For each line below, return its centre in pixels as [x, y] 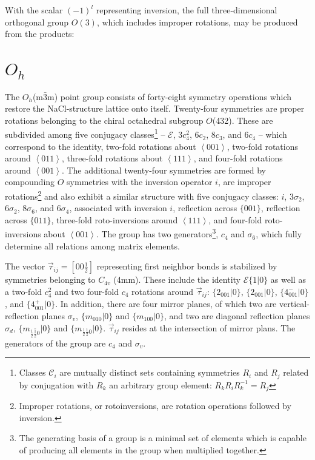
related [296, 372]
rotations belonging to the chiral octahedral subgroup [104, 120]
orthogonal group [37, 22]
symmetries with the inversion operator [140, 182]
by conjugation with [56, 384]
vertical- [294, 304]
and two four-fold [87, 291]
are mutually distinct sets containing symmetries [150, 372]
